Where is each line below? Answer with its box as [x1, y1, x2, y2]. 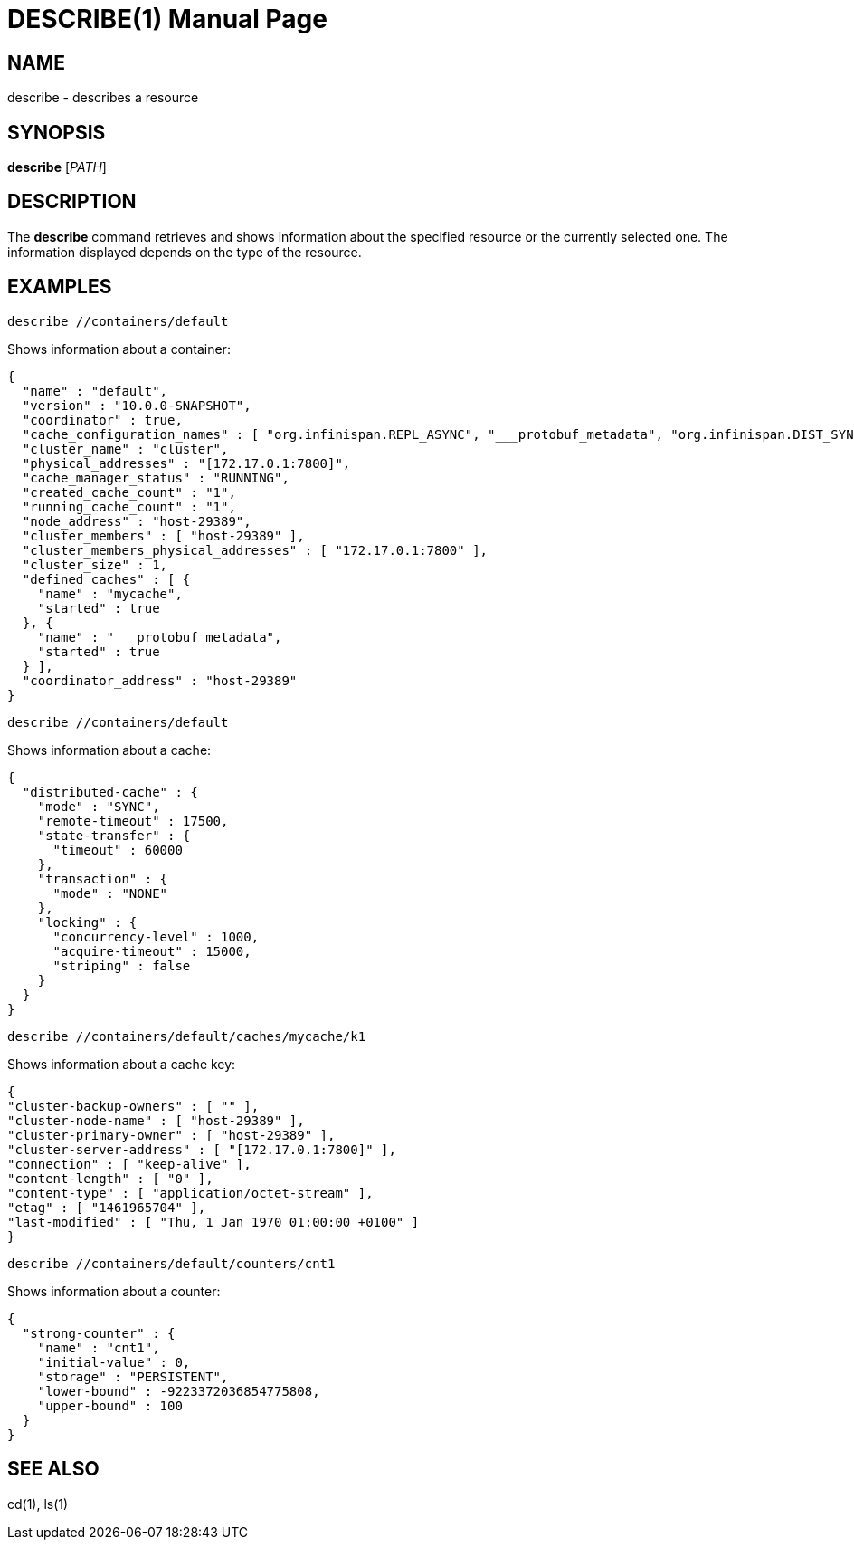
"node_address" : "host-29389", [22, 513, 251, 529]
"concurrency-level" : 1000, [52, 929, 260, 944]
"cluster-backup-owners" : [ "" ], [7, 1098, 260, 1113]
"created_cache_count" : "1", [22, 484, 236, 500]
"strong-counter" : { [22, 1325, 176, 1341]
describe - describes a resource [7, 90, 199, 106]
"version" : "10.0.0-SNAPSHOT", [22, 397, 251, 413]
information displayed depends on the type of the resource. [7, 244, 362, 260]
